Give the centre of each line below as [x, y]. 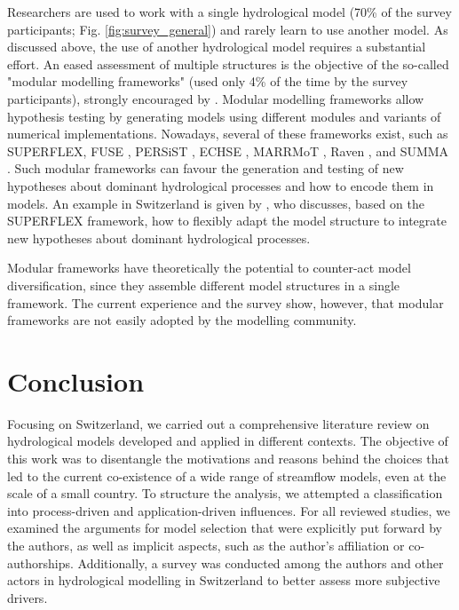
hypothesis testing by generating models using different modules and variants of [224, 116]
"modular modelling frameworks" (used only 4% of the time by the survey [208, 81]
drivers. [28, 597]
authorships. [40, 562]
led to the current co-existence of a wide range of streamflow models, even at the [227, 475]
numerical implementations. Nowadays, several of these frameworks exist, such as [228, 134]
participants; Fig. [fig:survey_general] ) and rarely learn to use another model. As [228, 29]
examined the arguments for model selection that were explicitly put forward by [225, 528]
